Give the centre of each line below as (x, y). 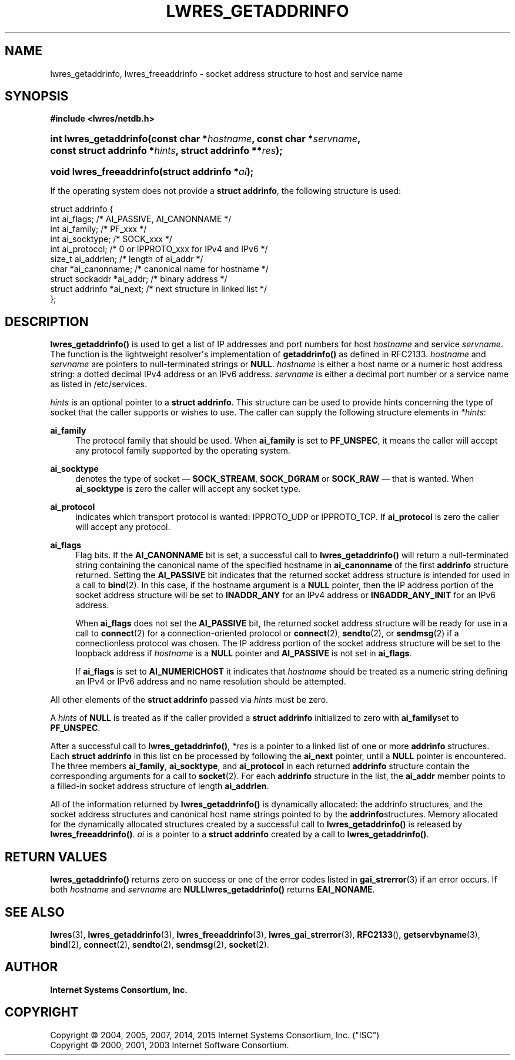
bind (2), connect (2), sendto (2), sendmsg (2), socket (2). (160, 944)
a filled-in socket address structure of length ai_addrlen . (160, 786)
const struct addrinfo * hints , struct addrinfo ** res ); (166, 151)
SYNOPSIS (37, 96)
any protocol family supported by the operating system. (183, 451)
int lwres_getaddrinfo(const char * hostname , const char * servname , (205, 139)
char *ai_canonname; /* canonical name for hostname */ (159, 269)
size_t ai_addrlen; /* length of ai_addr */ (127, 259)
